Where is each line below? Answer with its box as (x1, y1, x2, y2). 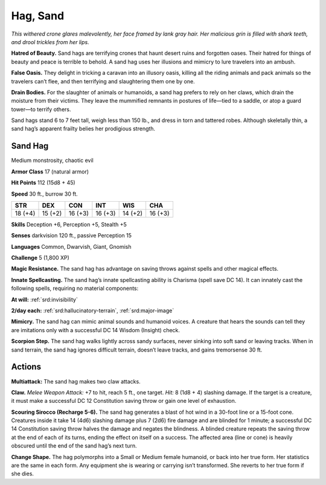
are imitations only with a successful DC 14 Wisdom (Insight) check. (11, 326, 181, 333)
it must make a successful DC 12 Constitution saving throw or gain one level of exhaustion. (11, 397, 237, 405)
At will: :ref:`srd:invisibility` (11, 296, 78, 303)
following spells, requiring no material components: (11, 284, 139, 292)
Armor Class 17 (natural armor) (11, 168, 89, 175)
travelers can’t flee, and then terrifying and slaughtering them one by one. (11, 77, 196, 85)
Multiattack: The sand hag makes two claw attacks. (11, 377, 141, 385)
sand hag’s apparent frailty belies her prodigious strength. (11, 125, 156, 132)
